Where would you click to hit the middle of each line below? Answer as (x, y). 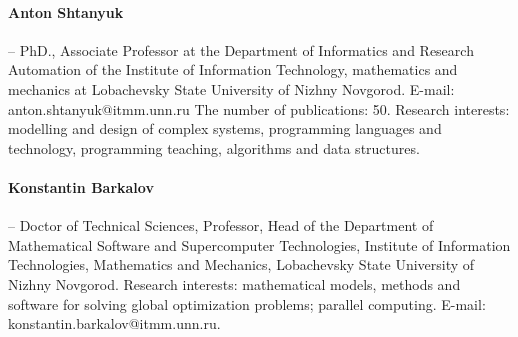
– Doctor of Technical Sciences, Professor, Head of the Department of (221, 225)
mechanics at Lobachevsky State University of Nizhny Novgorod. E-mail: (231, 88)
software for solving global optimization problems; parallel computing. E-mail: (247, 303)
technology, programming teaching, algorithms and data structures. (214, 147)
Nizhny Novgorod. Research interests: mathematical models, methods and (234, 283)
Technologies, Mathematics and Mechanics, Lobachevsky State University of (241, 264)
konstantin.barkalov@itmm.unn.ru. (114, 323)
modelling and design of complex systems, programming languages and (225, 128)
